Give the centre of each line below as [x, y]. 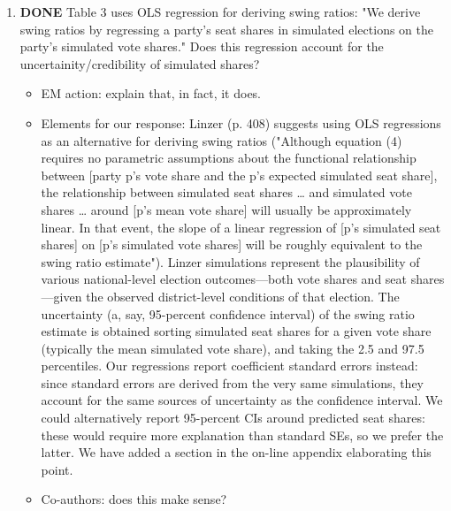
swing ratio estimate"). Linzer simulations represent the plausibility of [230, 261]
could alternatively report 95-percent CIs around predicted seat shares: [233, 418]
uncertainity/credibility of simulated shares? [140, 63]
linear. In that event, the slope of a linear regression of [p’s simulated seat [241, 227]
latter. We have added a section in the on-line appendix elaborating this [236, 452]
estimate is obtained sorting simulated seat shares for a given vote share [236, 331]
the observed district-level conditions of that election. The [243, 296]
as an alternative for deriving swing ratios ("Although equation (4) [222, 140]
